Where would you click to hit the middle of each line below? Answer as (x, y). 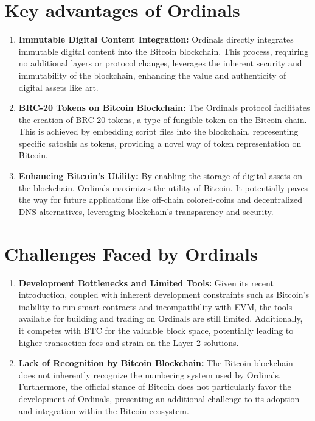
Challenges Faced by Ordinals (131, 253)
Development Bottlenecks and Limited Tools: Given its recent (146, 282)
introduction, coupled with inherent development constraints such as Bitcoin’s (164, 295)
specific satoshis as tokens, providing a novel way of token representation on (160, 143)
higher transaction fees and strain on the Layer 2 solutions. (129, 342)
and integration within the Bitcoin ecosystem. (104, 410)
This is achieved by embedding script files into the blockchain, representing (158, 131)
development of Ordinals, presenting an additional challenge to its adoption (159, 398)
